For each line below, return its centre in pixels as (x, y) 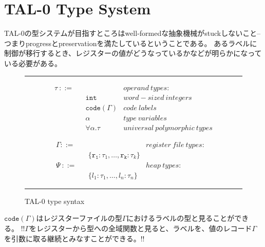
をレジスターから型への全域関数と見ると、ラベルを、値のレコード (141, 228)
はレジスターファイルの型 (79, 218)
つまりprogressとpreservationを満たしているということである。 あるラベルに (131, 43)
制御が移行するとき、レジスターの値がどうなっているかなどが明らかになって (133, 53)
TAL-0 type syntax (55, 201)
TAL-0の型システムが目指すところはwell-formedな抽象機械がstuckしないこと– (132, 33)
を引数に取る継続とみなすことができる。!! (74, 238)
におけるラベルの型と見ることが (181, 218)
